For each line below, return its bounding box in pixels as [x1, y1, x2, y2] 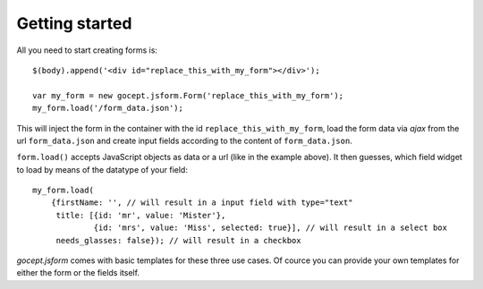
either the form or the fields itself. [16, 268, 140, 278]
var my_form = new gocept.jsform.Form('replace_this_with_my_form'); [32, 90, 344, 100]
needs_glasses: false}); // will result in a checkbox [55, 235, 301, 245]
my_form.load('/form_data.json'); [32, 103, 183, 114]
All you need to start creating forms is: [16, 45, 158, 55]
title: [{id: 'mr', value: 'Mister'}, [55, 210, 226, 220]
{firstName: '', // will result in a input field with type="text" [50, 198, 353, 208]
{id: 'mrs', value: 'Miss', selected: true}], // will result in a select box [93, 223, 447, 233]
